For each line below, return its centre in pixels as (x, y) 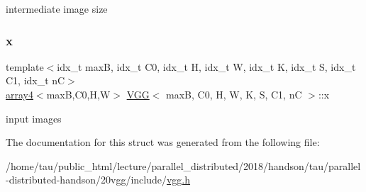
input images (34, 118)
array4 (20, 94)
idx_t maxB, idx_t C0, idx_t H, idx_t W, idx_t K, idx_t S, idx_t (206, 66)
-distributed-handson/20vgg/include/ (86, 180)
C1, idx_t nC (35, 80)
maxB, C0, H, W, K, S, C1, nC (234, 94)
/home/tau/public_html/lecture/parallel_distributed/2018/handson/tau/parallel (183, 165)
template (25, 66)
